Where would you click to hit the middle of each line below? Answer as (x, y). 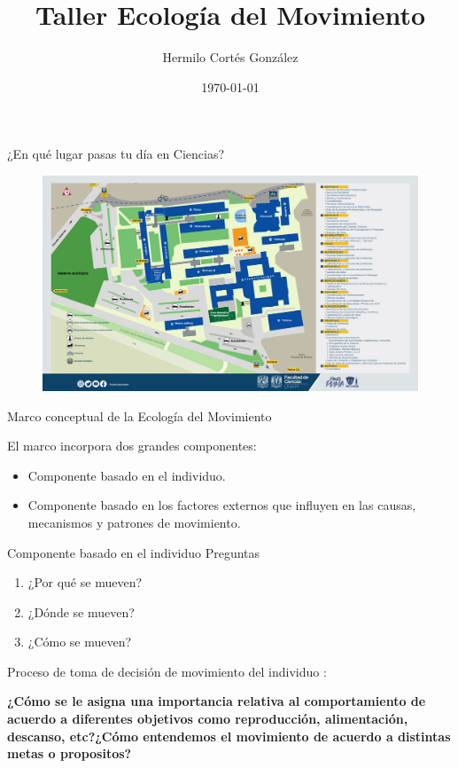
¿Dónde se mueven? (81, 611)
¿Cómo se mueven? (80, 642)
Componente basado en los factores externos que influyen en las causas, (222, 505)
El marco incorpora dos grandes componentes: (132, 446)
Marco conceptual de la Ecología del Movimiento (140, 415)
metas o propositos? (70, 753)
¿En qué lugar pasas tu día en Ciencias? (116, 154)
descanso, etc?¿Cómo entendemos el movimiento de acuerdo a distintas (229, 736)
